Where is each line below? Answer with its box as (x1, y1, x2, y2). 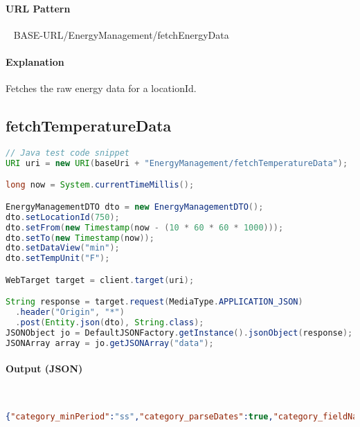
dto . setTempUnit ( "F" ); (6, 253, 110, 264)
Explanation (6, 54, 64, 69)
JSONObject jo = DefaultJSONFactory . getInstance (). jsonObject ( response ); (6, 327, 353, 338)
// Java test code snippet (6, 147, 129, 158)
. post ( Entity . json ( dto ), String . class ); (15, 318, 204, 328)
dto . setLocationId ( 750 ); (6, 212, 120, 222)
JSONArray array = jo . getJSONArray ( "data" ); (6, 338, 214, 348)
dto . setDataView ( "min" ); (6, 243, 120, 253)
